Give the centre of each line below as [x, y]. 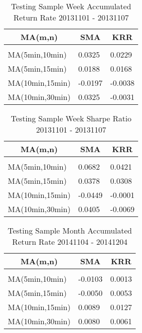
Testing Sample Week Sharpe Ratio [71, 118]
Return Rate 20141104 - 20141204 [70, 242]
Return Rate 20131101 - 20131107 [71, 17]
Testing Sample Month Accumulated [70, 230]
